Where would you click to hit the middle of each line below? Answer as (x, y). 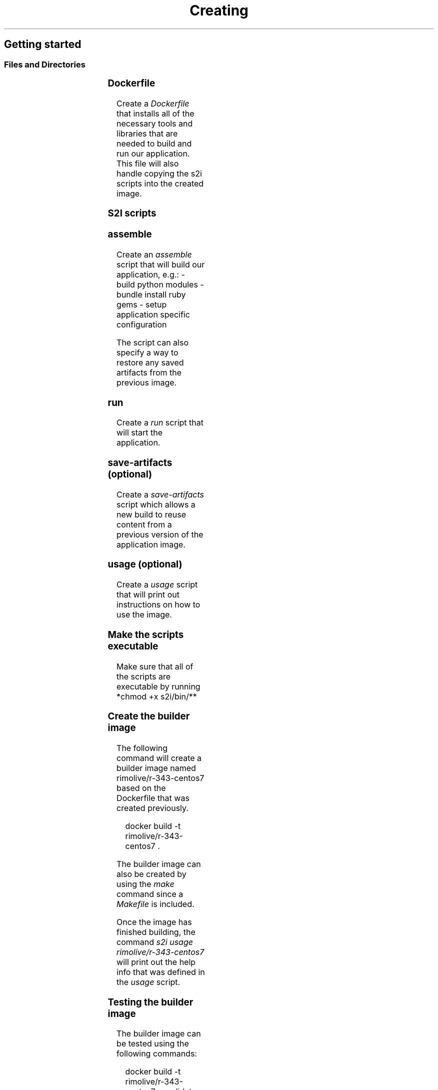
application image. (151, 544)
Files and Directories (45, 64)
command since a (150, 894)
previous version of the (160, 534)
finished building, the (156, 932)
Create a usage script (157, 585)
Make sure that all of (155, 666)
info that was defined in (161, 972)
